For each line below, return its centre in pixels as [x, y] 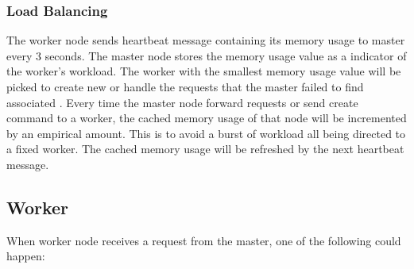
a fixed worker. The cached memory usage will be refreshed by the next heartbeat [205, 149]
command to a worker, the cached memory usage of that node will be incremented [207, 118]
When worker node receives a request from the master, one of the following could [204, 240]
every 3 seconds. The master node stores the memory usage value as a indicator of [207, 55]
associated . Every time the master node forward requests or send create [182, 102]
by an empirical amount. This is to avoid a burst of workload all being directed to [206, 133]
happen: [26, 256]
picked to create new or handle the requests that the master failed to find [185, 86]
